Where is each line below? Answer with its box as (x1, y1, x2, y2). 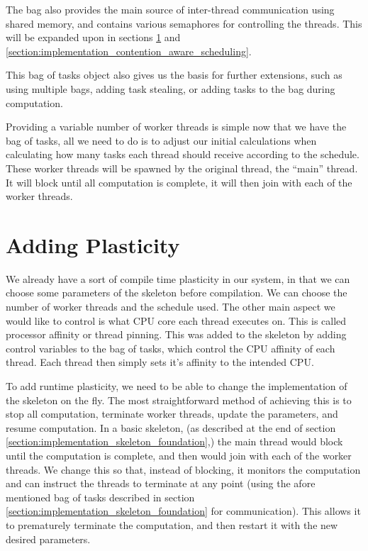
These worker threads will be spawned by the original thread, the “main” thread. (6, 160, 358, 175)
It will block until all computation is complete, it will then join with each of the (6, 174, 352, 189)
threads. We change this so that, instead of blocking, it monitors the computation (6, 462, 361, 477)
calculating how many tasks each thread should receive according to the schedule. (6, 147, 359, 162)
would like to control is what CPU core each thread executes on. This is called (6, 313, 347, 328)
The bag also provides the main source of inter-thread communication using (6, 2, 335, 16)
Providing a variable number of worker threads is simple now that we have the (6, 119, 347, 134)
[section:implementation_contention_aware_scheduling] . (6, 43, 252, 58)
